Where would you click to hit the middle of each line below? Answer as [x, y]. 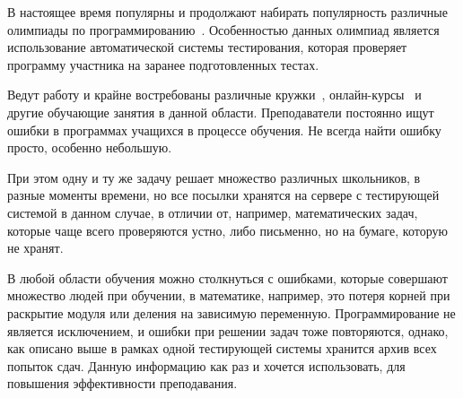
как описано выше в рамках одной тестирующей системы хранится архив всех [222, 348]
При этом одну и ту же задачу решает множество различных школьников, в [214, 177]
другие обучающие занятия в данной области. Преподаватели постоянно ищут [221, 112]
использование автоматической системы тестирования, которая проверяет [207, 47]
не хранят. [35, 248]
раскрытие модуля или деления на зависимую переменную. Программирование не [231, 312]
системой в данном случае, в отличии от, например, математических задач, [213, 212]
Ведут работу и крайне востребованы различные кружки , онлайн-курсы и [214, 95]
